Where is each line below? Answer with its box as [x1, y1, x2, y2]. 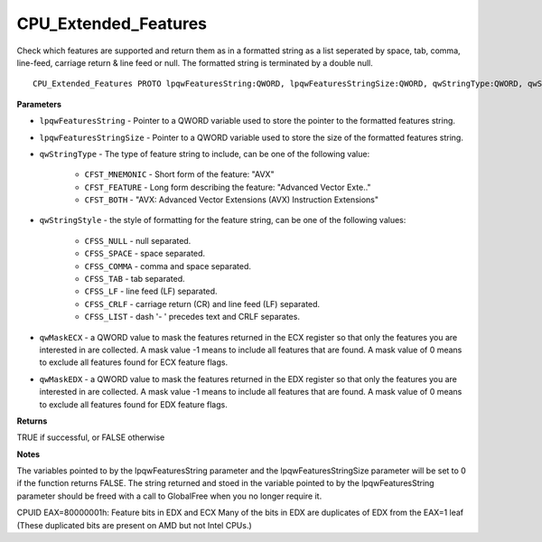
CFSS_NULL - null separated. [84, 235, 192, 246]
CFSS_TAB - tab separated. [84, 274, 185, 285]
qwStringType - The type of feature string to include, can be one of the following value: [39, 148, 370, 159]
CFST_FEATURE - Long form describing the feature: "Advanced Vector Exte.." [84, 182, 371, 192]
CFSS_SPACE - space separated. [84, 248, 206, 259]
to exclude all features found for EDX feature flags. [39, 398, 228, 410]
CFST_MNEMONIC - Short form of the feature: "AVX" [84, 169, 275, 180]
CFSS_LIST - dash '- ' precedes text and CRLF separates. [84, 312, 300, 322]
